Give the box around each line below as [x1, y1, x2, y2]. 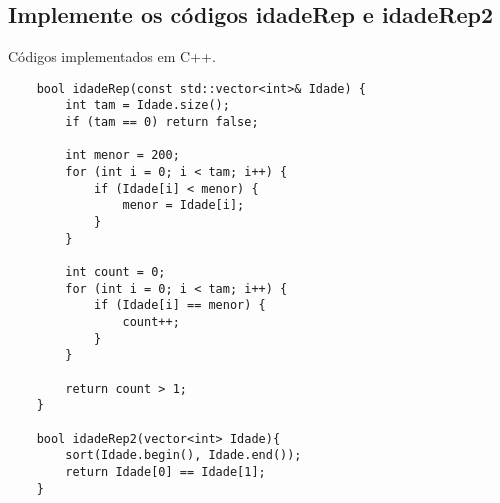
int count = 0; [65, 265, 166, 280]
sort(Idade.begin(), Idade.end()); [65, 448, 302, 463]
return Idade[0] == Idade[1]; [65, 464, 266, 479]
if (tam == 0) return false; [65, 115, 259, 130]
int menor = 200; [65, 148, 180, 163]
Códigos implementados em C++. [8, 46, 216, 67]
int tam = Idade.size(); [65, 98, 230, 113]
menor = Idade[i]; [122, 198, 245, 213]
